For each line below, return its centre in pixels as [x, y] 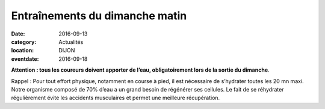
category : [24, 42]
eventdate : [25, 59]
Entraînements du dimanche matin [99, 16]
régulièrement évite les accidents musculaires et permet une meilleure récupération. [116, 98]
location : [23, 51]
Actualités [71, 42]
